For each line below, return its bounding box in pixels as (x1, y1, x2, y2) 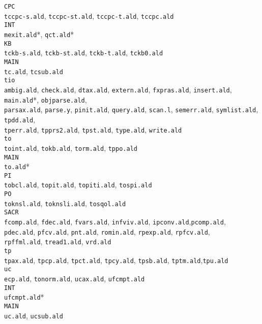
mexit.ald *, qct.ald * (4, 28, 74, 39)
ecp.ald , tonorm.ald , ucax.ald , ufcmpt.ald (4, 273, 145, 284)
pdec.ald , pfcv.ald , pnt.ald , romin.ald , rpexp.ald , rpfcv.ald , (4, 226, 210, 237)
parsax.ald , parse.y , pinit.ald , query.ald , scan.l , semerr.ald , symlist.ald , (4, 104, 258, 115)
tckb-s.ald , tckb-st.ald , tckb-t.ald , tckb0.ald (4, 47, 163, 58)
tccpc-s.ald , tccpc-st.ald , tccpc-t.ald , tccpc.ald (4, 10, 174, 21)
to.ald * (4, 161, 30, 172)
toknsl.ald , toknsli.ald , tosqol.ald (4, 198, 126, 208)
